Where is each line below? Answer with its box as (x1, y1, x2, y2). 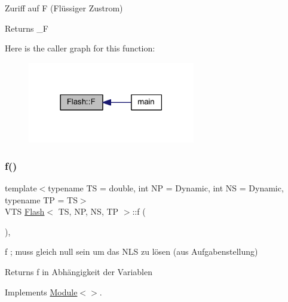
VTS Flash (5, 205, 45, 218)
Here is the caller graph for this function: (5, 42, 155, 54)
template (5, 182, 37, 194)
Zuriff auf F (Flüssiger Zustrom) (5, 2, 123, 14)
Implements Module (5, 285, 78, 298)
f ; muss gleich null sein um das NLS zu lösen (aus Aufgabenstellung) (5, 245, 258, 258)
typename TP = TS (5, 193, 78, 206)
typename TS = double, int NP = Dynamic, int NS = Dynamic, (48, 182, 284, 194)
